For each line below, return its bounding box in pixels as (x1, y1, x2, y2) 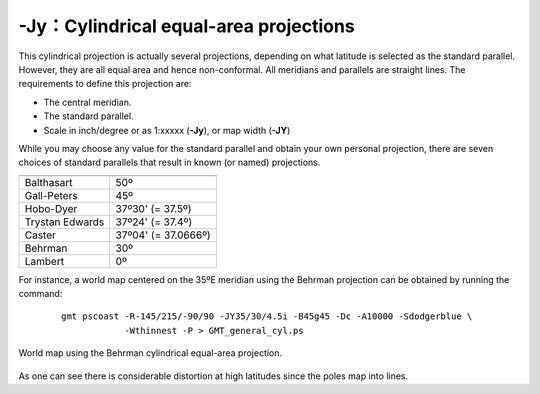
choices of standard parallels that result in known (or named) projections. (18, 156, 321, 169)
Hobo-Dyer (24, 201, 78, 215)
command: (18, 288, 63, 300)
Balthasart (24, 175, 73, 189)
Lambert (24, 254, 65, 268)
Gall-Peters (24, 188, 79, 202)
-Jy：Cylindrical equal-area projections (18, 15, 355, 37)
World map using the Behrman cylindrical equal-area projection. (18, 347, 283, 359)
